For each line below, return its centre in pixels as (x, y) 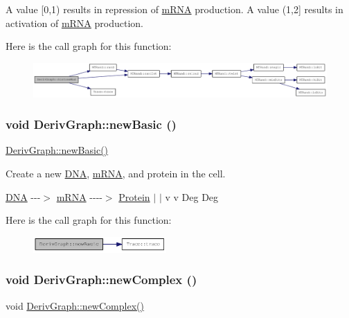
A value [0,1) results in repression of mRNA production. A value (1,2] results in (174, 9)
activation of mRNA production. (74, 23)
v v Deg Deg (192, 196)
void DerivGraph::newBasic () (91, 124)
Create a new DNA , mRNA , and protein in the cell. (116, 173)
